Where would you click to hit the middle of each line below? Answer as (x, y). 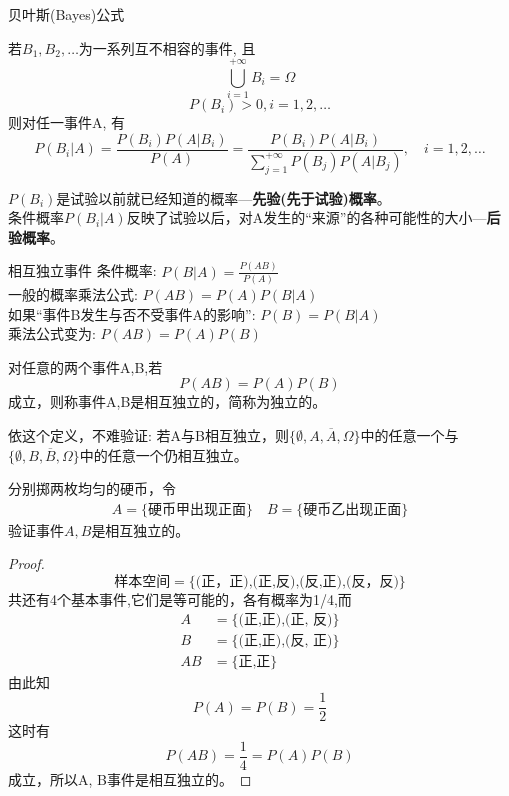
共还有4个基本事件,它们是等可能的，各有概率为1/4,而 (180, 598)
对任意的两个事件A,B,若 (85, 366)
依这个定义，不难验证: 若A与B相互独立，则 (148, 434)
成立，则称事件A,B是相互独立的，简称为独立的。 (167, 401)
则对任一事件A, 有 (67, 122)
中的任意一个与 (409, 434)
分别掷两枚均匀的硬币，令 (92, 488)
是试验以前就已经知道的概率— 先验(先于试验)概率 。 (223, 197)
